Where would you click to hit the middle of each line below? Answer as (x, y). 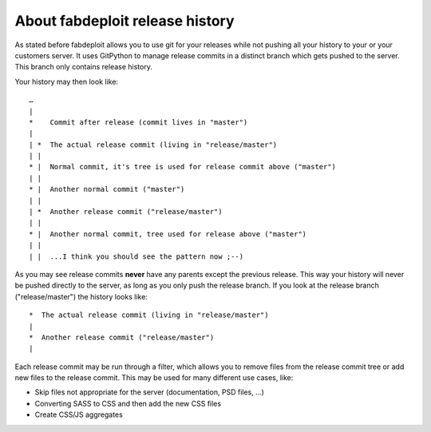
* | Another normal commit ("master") (107, 189)
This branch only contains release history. (84, 67)
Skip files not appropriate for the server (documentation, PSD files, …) (150, 392)
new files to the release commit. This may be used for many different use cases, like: (154, 378)
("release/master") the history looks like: (81, 296)
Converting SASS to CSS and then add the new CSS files (128, 403)
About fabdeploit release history (125, 21)
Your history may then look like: (67, 81)
